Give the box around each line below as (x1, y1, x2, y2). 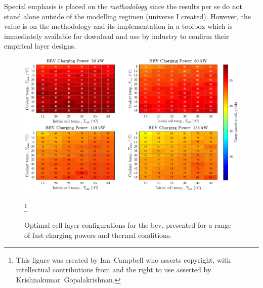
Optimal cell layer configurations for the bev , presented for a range (24, 220, 232, 230)
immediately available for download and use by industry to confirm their (4, 30, 229, 41)
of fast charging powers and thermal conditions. (24, 229, 172, 240)
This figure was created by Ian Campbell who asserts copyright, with (16, 254, 231, 265)
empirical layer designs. (4, 40, 76, 51)
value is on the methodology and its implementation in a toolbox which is (4, 21, 233, 31)
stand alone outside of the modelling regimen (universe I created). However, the (4, 11, 251, 21)
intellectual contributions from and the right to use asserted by (16, 264, 211, 275)
